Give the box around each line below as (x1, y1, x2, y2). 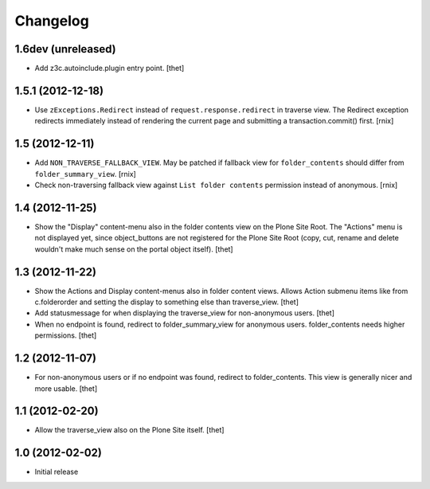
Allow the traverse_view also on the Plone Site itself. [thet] (34, 425, 225, 435)
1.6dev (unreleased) (14, 42, 117, 56)
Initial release (34, 467, 79, 477)
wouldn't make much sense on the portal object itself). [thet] (34, 244, 234, 254)
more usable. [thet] (34, 383, 98, 393)
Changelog (14, 12, 89, 29)
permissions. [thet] (34, 331, 97, 340)
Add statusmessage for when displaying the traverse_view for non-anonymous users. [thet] (34, 308, 334, 318)
